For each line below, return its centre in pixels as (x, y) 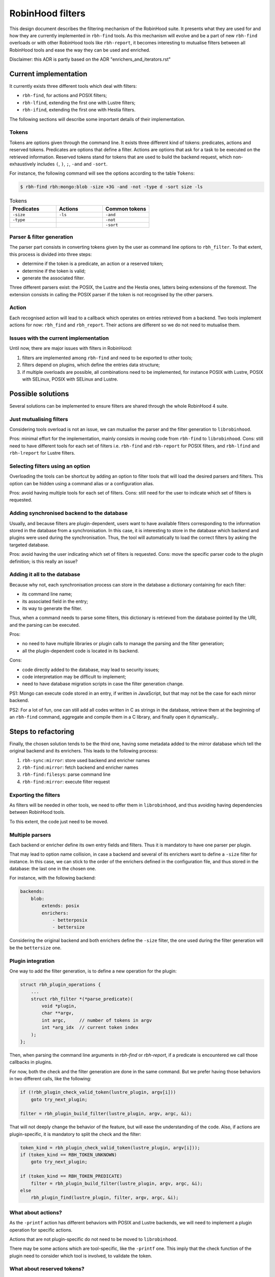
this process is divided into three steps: (51, 254)
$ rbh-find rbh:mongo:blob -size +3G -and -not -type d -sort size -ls (112, 187)
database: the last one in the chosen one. (53, 869)
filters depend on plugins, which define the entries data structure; (91, 365)
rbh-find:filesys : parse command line (66, 774)
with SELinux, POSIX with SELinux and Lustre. (70, 379)
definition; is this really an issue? (44, 561)
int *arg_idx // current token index (90, 1027)
